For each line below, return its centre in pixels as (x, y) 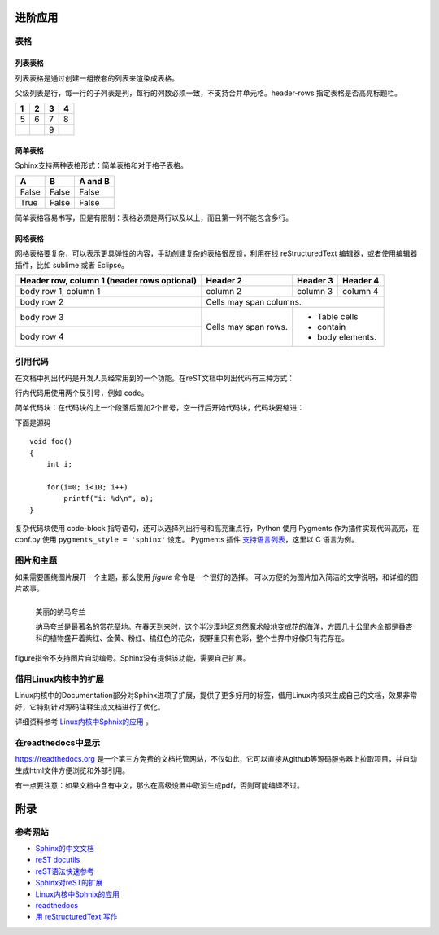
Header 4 (361, 280)
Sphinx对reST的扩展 (69, 883)
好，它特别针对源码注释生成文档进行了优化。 (90, 707)
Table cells (338, 316)
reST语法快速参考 (65, 871)
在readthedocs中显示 (58, 743)
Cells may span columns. (254, 301)
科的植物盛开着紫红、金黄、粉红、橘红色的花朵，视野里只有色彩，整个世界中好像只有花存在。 (192, 638)
